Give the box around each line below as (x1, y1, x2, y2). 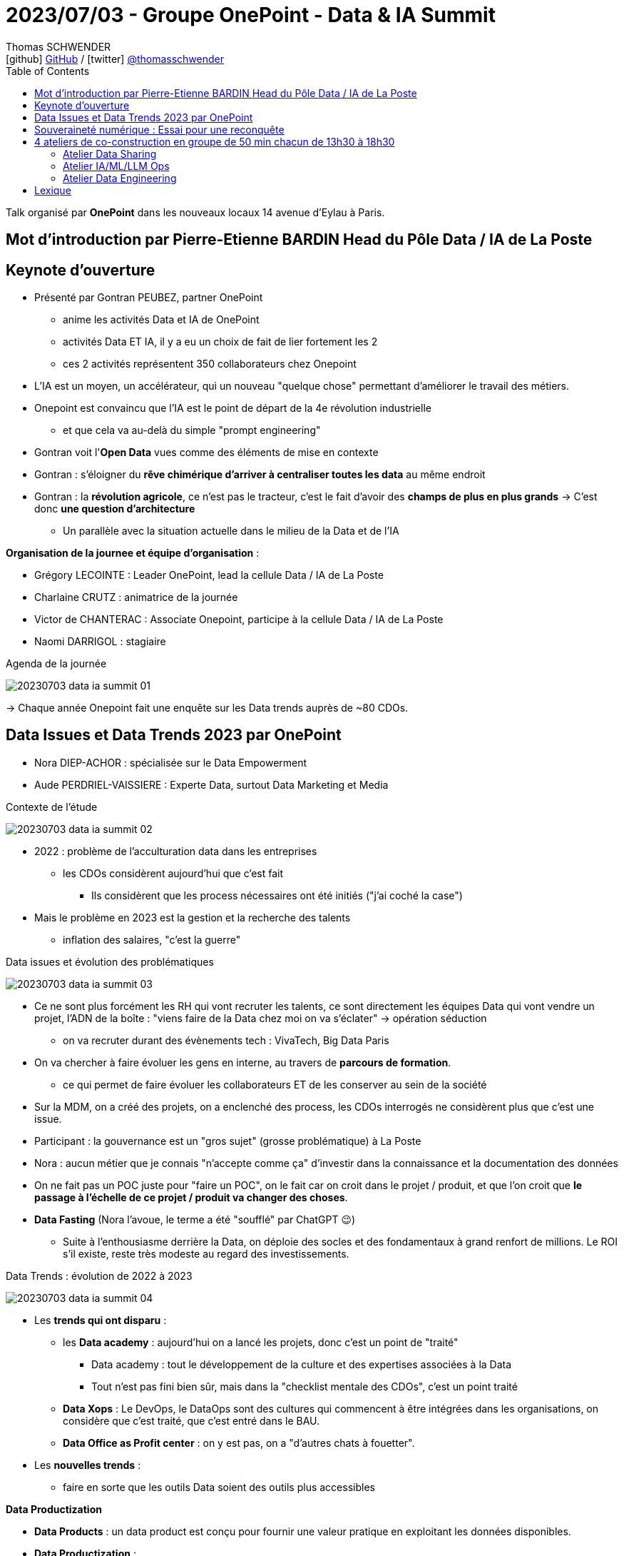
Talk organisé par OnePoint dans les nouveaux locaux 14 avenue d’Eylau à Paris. (6, 206, 385, 218)
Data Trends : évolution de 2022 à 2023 (6, 1269, 193, 1282)
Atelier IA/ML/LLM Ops (63, 159, 170, 172)
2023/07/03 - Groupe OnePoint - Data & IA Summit (6, 3, 496, 27)
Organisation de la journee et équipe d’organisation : (6, 547, 260, 560)
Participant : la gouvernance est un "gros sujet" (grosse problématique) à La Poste (34, 1134, 421, 1147)
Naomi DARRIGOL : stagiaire (34, 635, 166, 648)
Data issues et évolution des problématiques (6, 955, 214, 968)
